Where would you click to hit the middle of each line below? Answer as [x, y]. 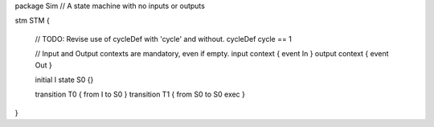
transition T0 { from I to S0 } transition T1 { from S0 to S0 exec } [140, 94]
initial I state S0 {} [64, 80]
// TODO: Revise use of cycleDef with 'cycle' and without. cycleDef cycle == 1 [164, 39]
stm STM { [32, 21]
